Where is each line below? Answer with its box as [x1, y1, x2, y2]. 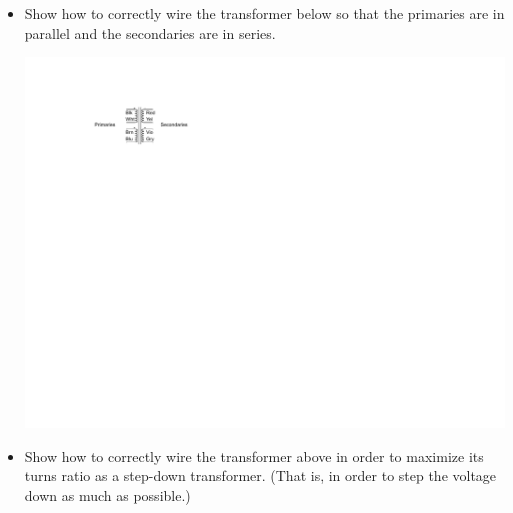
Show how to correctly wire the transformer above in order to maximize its [24, 445, 484, 466]
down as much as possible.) [24, 484, 191, 505]
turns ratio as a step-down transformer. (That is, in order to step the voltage [24, 465, 497, 486]
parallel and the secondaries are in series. [24, 22, 276, 43]
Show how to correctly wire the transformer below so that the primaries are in [24, 3, 505, 23]
